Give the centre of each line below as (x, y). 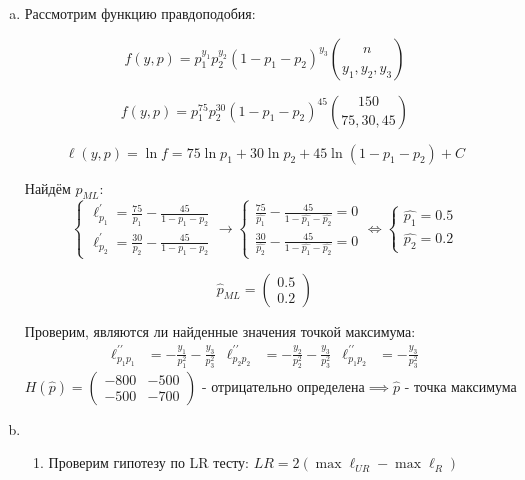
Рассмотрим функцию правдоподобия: (140, 13)
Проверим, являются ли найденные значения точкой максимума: (220, 330)
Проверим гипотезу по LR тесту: (148, 462)
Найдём (47, 187)
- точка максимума (460, 387)
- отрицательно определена (283, 387)
